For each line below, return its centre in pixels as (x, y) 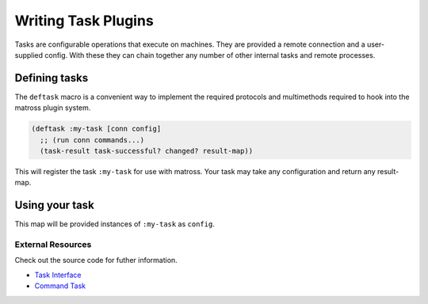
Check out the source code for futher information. (96, 260)
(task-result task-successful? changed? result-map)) (147, 151)
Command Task (60, 286)
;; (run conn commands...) (92, 140)
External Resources (53, 245)
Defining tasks (52, 78)
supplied (29, 55)
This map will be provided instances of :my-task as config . (115, 224)
